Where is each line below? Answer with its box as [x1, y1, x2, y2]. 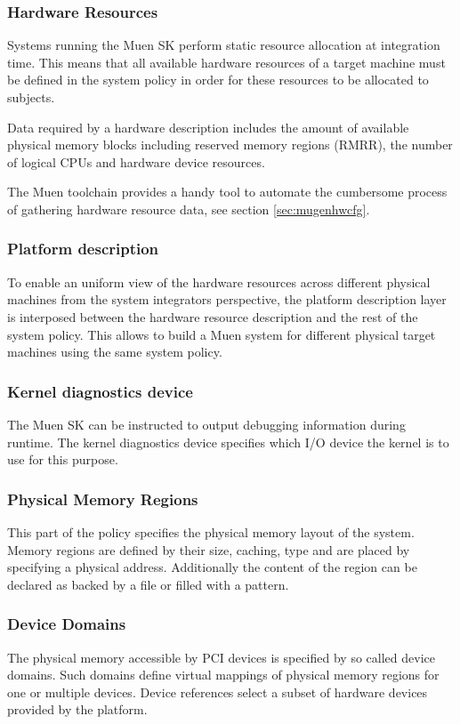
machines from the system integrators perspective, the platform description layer [7, 290, 447, 309]
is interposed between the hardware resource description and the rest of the [7, 307, 418, 326]
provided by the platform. [7, 700, 148, 719]
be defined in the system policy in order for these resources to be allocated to [7, 70, 429, 89]
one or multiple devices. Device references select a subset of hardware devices [7, 682, 428, 701]
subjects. [7, 88, 55, 106]
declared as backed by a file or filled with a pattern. [7, 575, 289, 593]
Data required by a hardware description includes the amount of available [7, 117, 409, 136]
